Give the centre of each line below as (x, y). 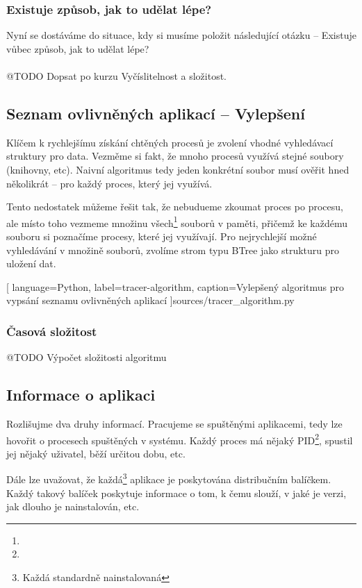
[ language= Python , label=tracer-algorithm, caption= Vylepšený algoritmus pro (175, 286)
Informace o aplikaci (81, 395)
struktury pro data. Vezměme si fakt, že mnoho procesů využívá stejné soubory (175, 156)
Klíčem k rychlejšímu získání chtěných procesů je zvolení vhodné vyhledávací (170, 142)
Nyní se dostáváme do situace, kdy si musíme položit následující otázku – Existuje (181, 35)
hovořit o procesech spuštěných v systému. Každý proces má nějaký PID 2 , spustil (180, 439)
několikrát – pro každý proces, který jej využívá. (109, 183)
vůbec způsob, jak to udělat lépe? (78, 48)
